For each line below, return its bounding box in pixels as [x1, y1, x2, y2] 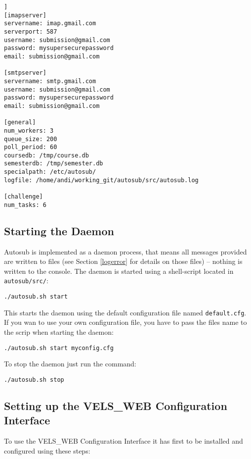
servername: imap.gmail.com [4, 20, 96, 27]
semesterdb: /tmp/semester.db [4, 160, 103, 167]
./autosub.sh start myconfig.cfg [4, 344, 114, 352]
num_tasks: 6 [4, 201, 46, 208]
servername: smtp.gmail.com [4, 77, 96, 85]
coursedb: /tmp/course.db [4, 152, 89, 159]
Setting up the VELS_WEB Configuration [4, 398, 227, 413]
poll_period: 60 [4, 144, 57, 151]
